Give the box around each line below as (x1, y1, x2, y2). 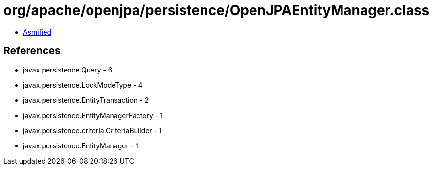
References (3, 45, 61, 57)
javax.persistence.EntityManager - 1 (23, 141, 138, 150)
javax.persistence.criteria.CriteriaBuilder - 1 (23, 126, 162, 135)
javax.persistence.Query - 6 (23, 65, 113, 74)
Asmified (23, 27, 52, 36)
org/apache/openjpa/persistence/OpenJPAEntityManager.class (3, 2, 430, 19)
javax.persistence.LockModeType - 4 (23, 80, 143, 89)
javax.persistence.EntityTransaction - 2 (23, 96, 149, 104)
